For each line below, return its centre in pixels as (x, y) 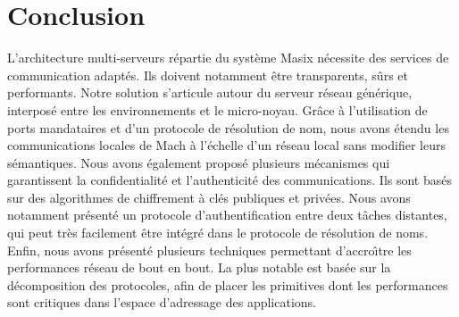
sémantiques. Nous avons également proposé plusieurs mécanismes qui (199, 162)
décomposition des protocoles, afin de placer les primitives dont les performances (228, 284)
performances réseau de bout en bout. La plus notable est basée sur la (199, 267)
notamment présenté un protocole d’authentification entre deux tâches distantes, (227, 215)
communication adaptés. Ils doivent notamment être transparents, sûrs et (208, 75)
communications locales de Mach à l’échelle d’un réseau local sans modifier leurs (226, 145)
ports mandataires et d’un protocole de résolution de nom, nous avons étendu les (228, 127)
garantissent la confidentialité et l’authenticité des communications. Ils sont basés (230, 180)
